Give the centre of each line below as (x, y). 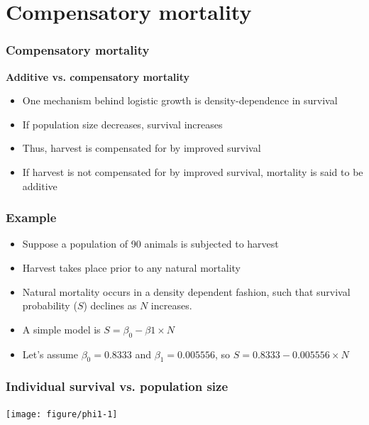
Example (31, 217)
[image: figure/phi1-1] (62, 414)
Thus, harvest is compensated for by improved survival (142, 148)
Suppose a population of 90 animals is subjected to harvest (150, 244)
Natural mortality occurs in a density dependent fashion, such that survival (186, 291)
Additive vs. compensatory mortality (98, 76)
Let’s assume (50, 354)
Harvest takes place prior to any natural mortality (131, 267)
